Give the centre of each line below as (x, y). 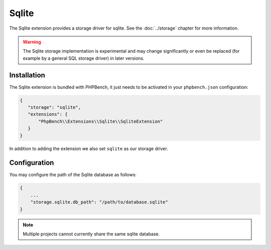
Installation (27, 75)
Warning (32, 42)
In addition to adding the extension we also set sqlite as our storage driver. (89, 149)
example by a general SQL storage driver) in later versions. (84, 58)
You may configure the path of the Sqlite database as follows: (73, 175)
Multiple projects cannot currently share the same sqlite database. (91, 234)
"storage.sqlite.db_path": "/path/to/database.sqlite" (99, 202)
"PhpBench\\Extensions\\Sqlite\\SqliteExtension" (101, 121)
